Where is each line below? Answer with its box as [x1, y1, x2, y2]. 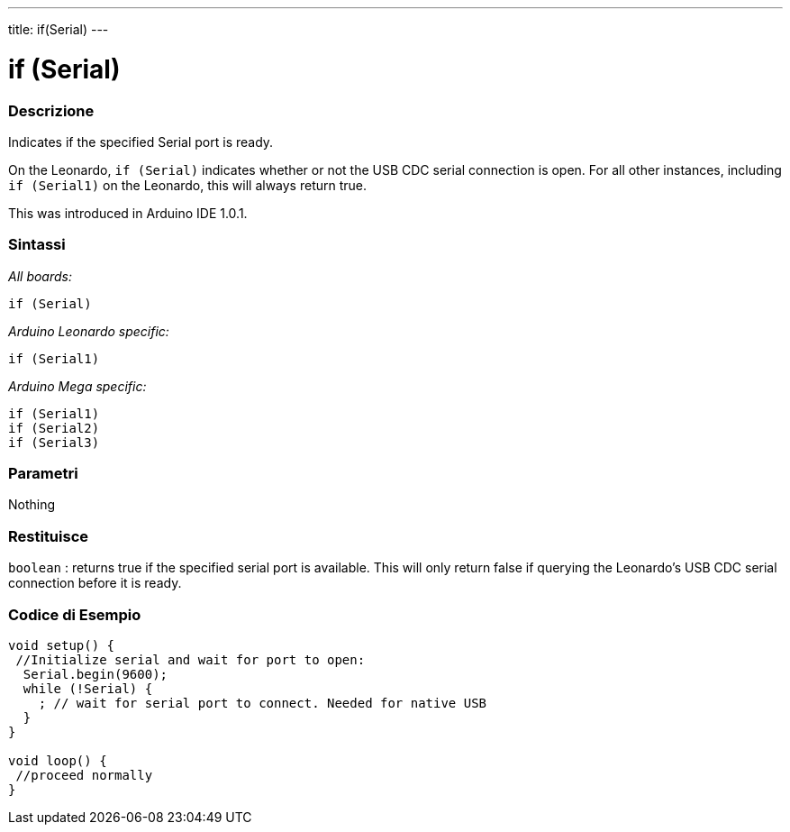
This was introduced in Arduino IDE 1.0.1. [8, 205, 248, 221]
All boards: [8, 268, 72, 284]
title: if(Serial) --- [8, 22, 109, 37]
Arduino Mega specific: [8, 378, 147, 394]
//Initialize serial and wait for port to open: [15, 652, 366, 667]
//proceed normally [15, 767, 153, 782]
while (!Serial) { [23, 681, 153, 696]
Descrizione [8, 101, 95, 120]
